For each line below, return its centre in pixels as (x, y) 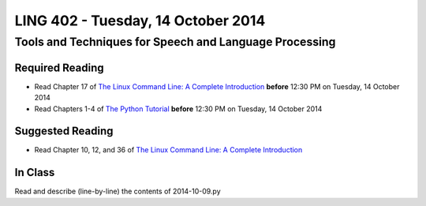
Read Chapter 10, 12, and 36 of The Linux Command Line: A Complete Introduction (168, 150)
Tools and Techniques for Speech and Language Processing (175, 42)
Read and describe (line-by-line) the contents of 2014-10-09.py (118, 191)
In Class (35, 172)
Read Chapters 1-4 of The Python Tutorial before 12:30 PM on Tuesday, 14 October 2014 (178, 109)
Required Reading (59, 67)
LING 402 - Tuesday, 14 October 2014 (140, 21)
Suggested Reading (64, 131)
